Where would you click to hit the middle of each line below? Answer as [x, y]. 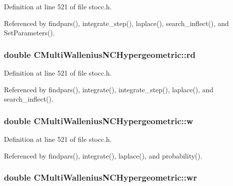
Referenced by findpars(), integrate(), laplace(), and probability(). [103, 155]
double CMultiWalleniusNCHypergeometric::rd [100, 54]
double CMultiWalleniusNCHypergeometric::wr [101, 177]
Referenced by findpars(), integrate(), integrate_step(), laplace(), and [109, 89]
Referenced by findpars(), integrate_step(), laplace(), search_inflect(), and [116, 23]
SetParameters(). [29, 33]
